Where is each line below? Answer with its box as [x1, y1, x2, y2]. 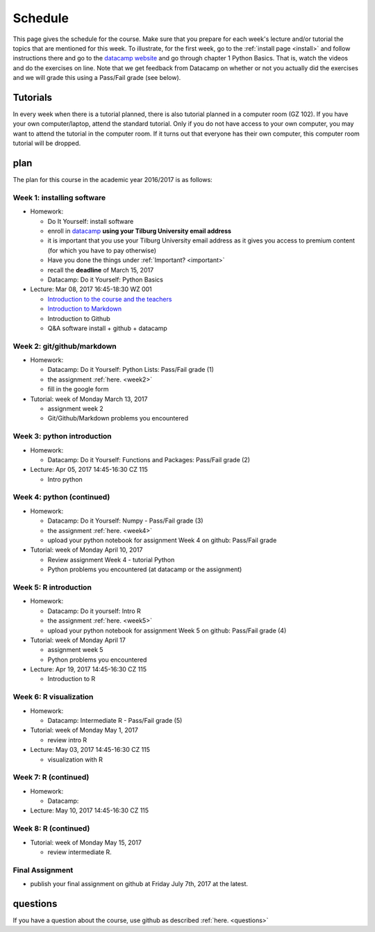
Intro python [47, 475, 83, 483]
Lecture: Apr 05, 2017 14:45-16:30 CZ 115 [30, 466, 149, 474]
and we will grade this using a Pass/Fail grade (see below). [12, 74, 181, 82]
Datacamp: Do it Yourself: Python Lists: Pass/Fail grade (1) [47, 366, 215, 374]
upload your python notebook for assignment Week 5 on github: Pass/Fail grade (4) [47, 626, 287, 635]
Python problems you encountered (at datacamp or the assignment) [47, 565, 242, 573]
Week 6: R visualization [12, 692, 94, 702]
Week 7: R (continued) [12, 772, 90, 782]
